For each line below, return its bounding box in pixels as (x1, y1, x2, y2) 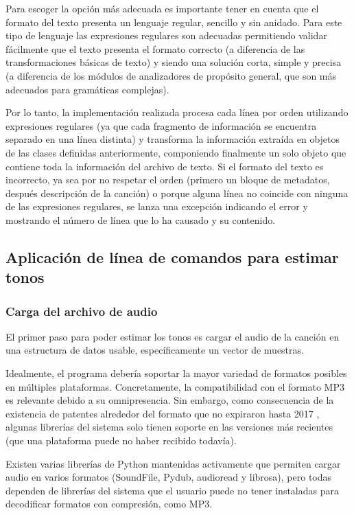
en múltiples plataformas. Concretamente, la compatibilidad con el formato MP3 (5, 379, 344, 393)
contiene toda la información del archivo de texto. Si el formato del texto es (5, 159, 324, 173)
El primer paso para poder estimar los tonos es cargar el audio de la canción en (5, 329, 340, 343)
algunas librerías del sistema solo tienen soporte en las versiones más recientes (5, 420, 333, 434)
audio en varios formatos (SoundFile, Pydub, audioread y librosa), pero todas (5, 470, 332, 484)
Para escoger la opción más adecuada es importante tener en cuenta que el (5, 1, 319, 15)
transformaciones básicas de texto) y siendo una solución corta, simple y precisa (5, 55, 342, 69)
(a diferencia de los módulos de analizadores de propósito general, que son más (5, 68, 337, 82)
